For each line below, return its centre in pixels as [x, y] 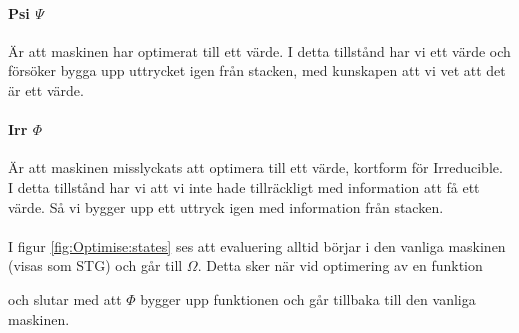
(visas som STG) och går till [95, 265]
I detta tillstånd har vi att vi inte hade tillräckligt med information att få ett [244, 186]
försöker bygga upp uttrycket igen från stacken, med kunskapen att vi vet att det [257, 70]
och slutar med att [65, 298]
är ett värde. [46, 89]
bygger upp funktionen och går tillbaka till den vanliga [308, 298]
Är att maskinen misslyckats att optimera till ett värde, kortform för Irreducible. [255, 167]
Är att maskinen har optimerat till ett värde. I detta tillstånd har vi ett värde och [259, 50]
